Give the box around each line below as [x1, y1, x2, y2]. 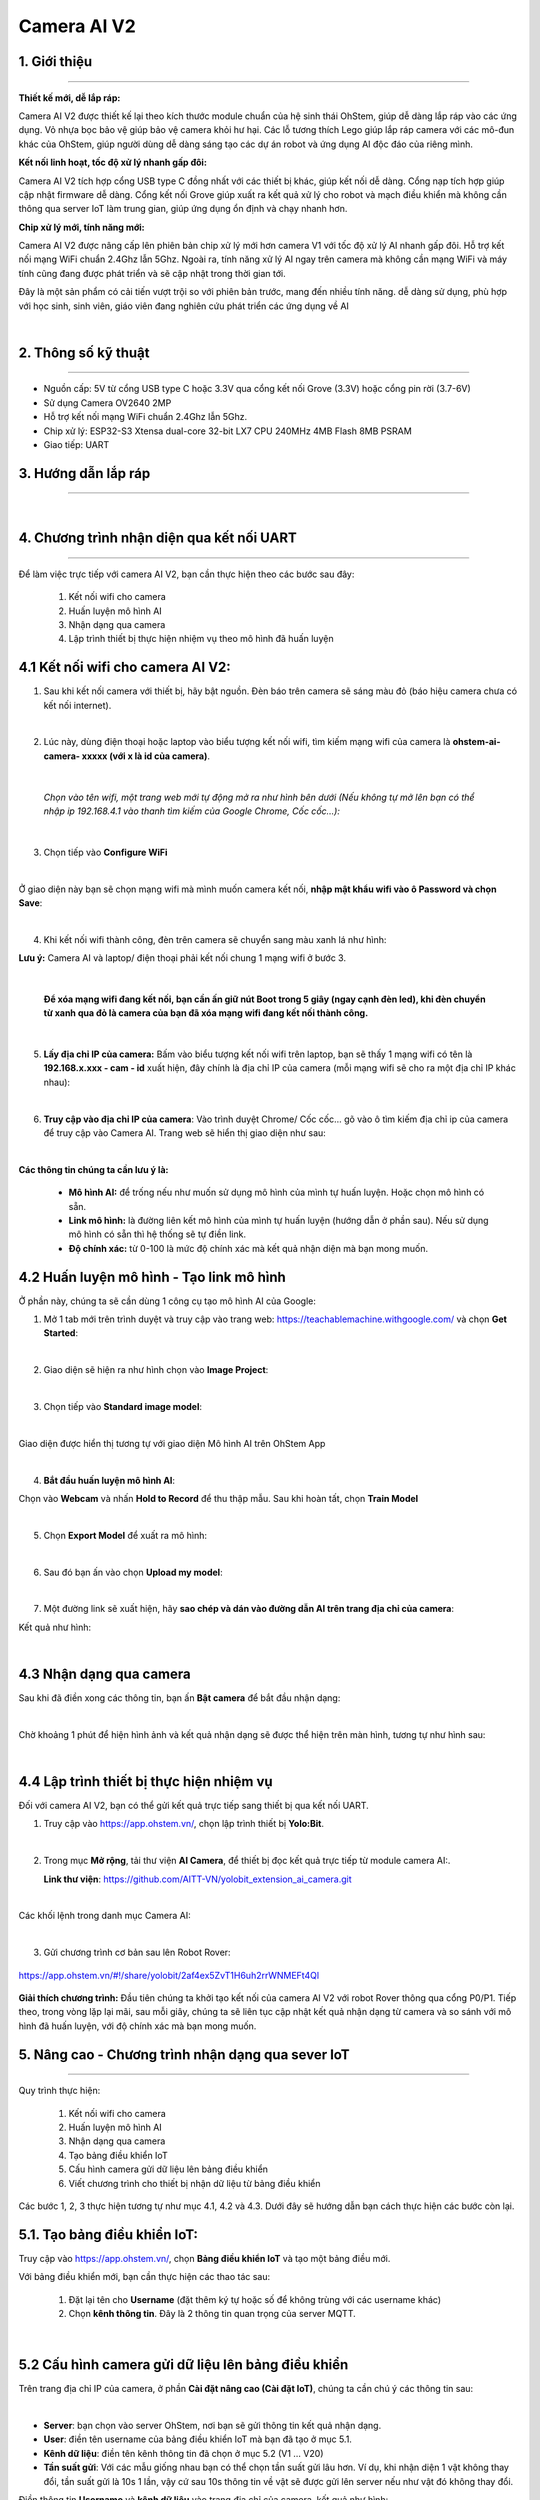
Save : [18, 896, 43, 909]
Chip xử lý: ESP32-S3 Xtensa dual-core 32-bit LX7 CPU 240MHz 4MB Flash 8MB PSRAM [43, 425, 412, 437]
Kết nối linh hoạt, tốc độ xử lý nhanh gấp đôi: [18, 156, 207, 169]
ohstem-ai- [452, 736, 501, 748]
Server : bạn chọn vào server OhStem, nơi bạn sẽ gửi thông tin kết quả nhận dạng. [43, 2420, 382, 2432]
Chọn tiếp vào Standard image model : [43, 1401, 202, 1413]
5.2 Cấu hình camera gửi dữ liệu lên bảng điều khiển [18, 2356, 349, 2374]
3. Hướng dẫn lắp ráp [18, 465, 151, 482]
